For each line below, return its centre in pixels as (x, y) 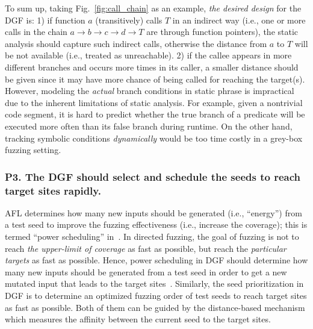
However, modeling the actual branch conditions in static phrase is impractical (150, 91)
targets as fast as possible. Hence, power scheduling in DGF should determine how (156, 260)
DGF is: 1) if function (45, 20)
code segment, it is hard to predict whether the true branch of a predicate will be (155, 114)
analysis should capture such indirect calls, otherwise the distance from (136, 43)
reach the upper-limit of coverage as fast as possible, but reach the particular (146, 248)
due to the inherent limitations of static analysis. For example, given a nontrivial (154, 102)
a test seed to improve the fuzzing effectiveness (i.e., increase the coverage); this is (156, 224)
